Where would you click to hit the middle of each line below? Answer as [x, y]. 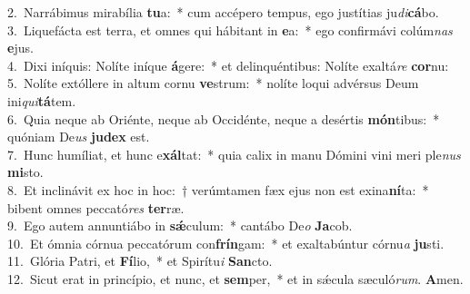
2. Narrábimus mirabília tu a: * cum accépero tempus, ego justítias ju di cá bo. [223, 12]
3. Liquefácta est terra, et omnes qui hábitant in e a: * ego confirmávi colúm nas [230, 29]
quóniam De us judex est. [79, 137]
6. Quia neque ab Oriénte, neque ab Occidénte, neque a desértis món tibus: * [224, 118]
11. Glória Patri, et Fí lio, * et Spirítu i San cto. [140, 261]
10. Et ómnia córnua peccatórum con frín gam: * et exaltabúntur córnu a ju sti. [226, 243]
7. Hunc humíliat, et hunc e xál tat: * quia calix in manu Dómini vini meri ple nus [234, 154]
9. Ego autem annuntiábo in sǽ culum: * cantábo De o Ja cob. [180, 225]
